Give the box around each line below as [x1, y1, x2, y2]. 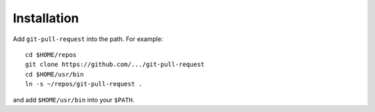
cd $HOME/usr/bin [25, 70, 84, 78]
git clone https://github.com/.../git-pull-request [25, 61, 205, 69]
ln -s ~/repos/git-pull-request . [25, 80, 142, 88]
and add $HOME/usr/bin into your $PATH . [12, 95, 135, 104]
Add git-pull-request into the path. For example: [12, 35, 163, 43]
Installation [12, 10, 79, 26]
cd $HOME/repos [25, 51, 77, 58]
